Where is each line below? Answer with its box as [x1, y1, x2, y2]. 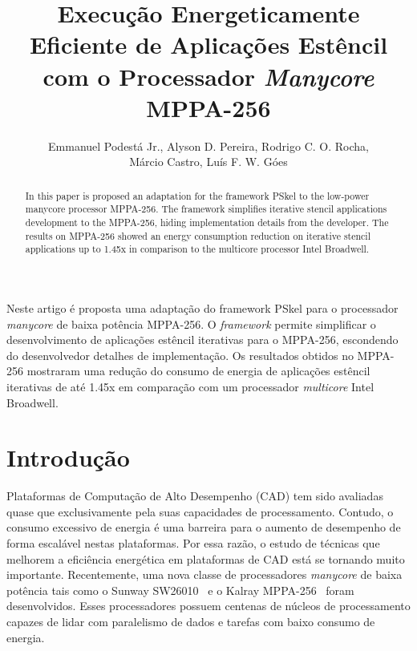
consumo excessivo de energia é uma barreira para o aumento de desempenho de [6, 519, 401, 536]
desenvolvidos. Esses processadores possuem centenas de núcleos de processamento [6, 597, 411, 614]
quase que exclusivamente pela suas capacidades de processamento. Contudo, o [6, 503, 394, 520]
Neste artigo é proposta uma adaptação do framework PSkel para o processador [6, 299, 399, 316]
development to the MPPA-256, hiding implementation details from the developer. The [25, 215, 389, 228]
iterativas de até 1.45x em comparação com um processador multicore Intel [6, 378, 374, 394]
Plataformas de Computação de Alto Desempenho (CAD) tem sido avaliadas [6, 487, 383, 504]
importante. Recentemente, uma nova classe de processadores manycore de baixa [6, 566, 403, 583]
